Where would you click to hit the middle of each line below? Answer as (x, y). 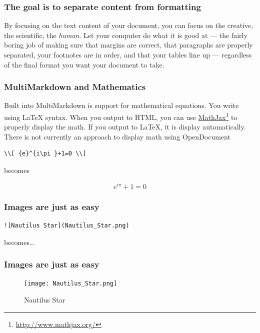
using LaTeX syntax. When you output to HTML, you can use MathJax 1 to (121, 116)
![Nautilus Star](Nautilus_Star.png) (67, 225)
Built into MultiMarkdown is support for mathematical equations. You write (121, 105)
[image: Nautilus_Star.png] (71, 284)
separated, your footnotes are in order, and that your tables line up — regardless (128, 54)
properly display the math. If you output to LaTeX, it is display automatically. (125, 127)
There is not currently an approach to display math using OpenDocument (117, 136)
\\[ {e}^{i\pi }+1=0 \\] (45, 154)
